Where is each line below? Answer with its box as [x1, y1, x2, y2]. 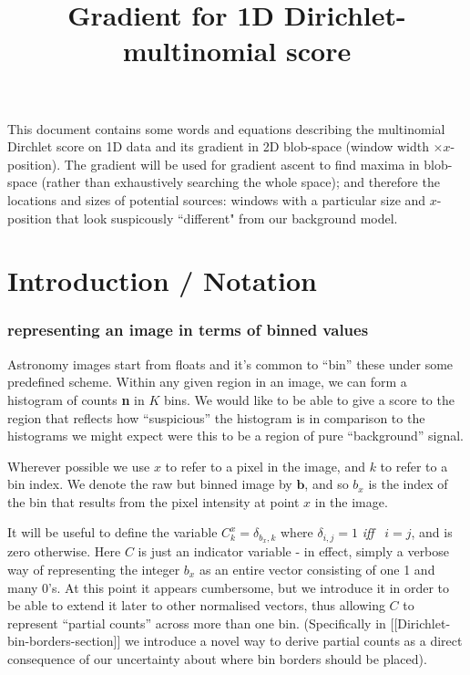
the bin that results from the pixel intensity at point [7, 492, 300, 511]
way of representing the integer [7, 559, 180, 578]
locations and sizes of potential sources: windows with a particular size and [7, 190, 426, 209]
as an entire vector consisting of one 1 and [199, 559, 435, 578]
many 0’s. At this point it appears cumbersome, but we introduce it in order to [7, 577, 450, 597]
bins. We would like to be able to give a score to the [163, 389, 455, 409]
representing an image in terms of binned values [7, 318, 369, 341]
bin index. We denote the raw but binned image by [7, 474, 292, 493]
